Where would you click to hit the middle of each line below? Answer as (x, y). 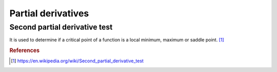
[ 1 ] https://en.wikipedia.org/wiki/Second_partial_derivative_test (77, 61)
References (25, 51)
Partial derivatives (49, 13)
